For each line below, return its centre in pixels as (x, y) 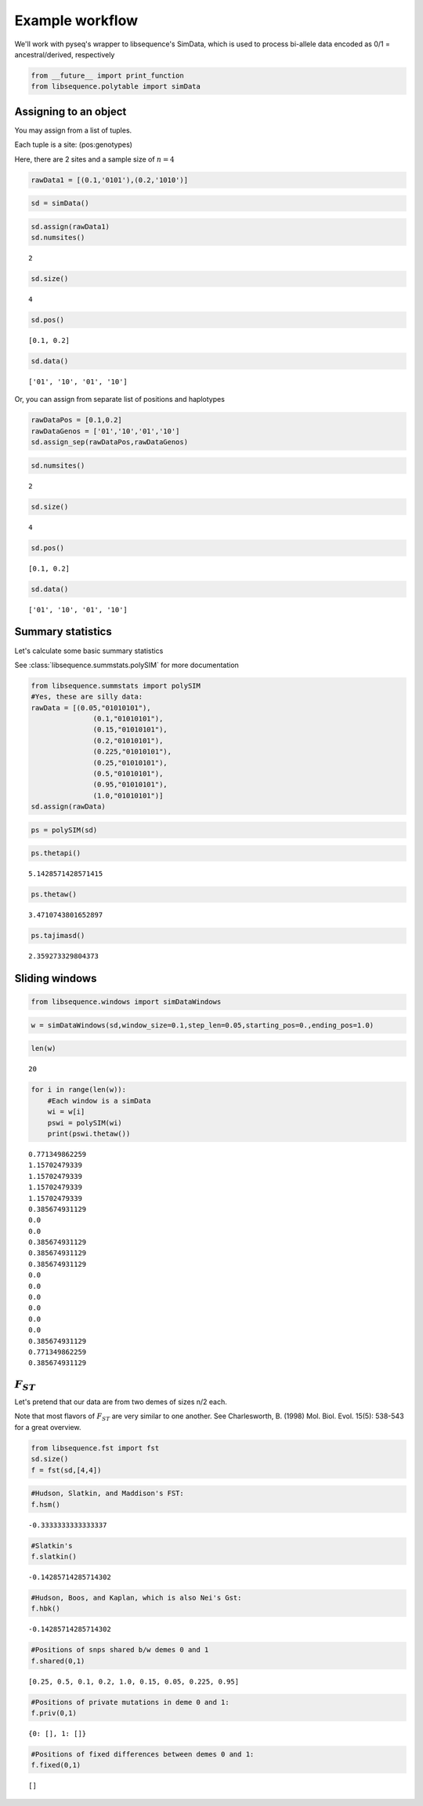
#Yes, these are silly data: (87, 697)
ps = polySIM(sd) (64, 830)
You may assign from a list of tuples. (73, 130)
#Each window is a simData (99, 1100)
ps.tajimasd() (58, 936)
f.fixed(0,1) (56, 1765)
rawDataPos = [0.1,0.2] (77, 420)
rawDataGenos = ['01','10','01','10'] (105, 431)
